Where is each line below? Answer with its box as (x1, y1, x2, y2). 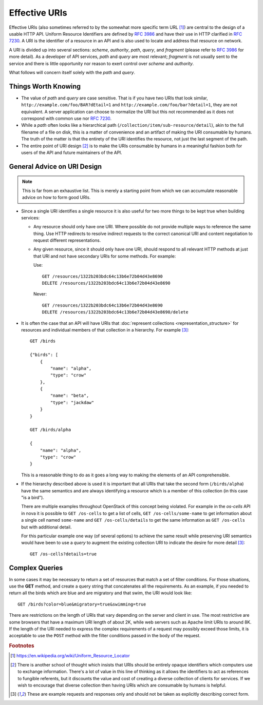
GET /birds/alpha (30, 427, 71, 432)
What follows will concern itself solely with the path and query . (9, 69, 135, 75)
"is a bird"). (21, 494, 44, 500)
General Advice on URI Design (9, 162, 102, 171)
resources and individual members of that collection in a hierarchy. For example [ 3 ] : (21, 327, 189, 333)
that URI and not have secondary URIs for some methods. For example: (33, 253, 176, 259)
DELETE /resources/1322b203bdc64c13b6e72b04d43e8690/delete (42, 310, 188, 315)
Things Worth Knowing (9, 82, 81, 90)
